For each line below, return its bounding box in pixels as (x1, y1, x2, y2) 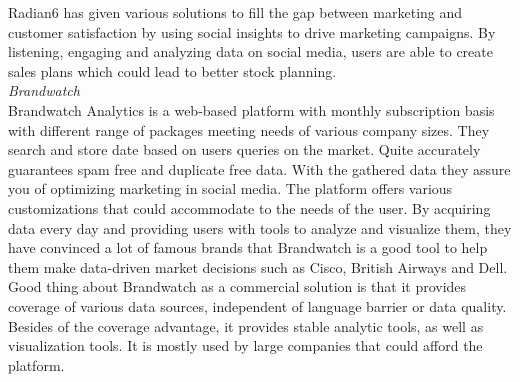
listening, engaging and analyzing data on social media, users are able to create (8, 41, 493, 62)
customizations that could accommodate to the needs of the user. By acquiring (8, 197, 491, 218)
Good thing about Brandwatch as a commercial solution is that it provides (8, 276, 467, 297)
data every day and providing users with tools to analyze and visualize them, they (8, 217, 512, 238)
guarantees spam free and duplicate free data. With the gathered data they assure (8, 158, 511, 179)
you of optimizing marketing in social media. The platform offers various (8, 178, 453, 199)
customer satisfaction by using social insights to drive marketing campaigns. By (8, 21, 496, 42)
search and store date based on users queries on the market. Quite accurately (8, 139, 481, 160)
